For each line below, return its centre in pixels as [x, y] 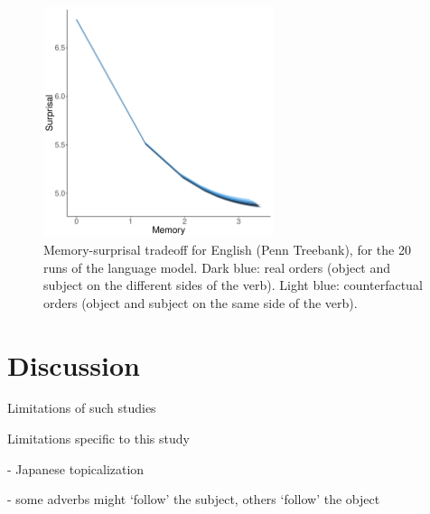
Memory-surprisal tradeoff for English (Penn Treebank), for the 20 [227, 249]
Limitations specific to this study [98, 439]
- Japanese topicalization [76, 468]
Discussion [74, 364]
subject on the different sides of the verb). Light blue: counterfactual [233, 285]
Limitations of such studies [82, 408]
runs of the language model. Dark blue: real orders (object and [217, 267]
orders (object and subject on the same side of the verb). [201, 302]
